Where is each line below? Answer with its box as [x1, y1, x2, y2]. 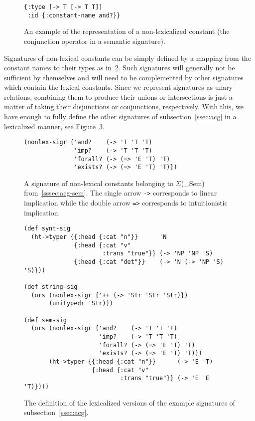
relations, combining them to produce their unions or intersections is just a [4, 91, 233, 102]
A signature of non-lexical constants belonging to [24, 178, 174, 188]
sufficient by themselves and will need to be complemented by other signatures [4, 72, 244, 82]
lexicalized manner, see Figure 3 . [4, 121, 105, 131]
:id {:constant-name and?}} [27, 11, 121, 19]
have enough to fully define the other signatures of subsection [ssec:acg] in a [4, 111, 237, 122]
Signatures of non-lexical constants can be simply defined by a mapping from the [4, 52, 251, 63]
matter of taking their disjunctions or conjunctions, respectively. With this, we [4, 101, 244, 112]
